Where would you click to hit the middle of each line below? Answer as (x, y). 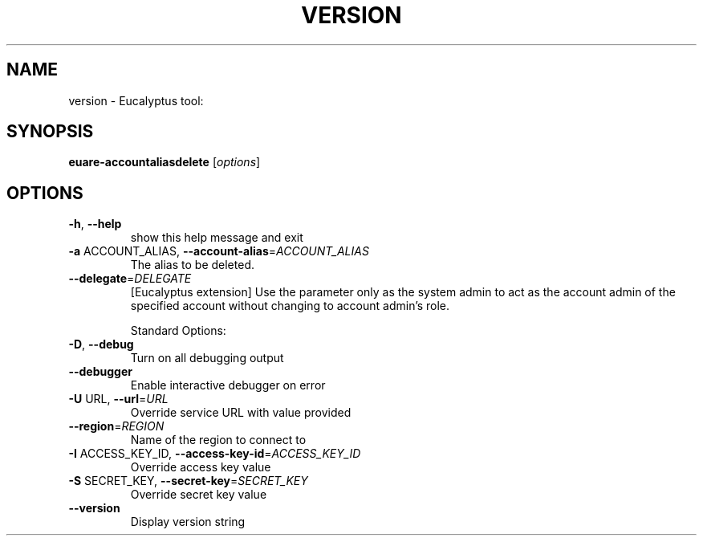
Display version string (188, 522)
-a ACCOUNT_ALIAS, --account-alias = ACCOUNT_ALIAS (219, 251)
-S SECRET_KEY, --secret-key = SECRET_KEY (188, 481)
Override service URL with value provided (241, 413)
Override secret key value (199, 495)
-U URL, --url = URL (118, 399)
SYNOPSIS (50, 132)
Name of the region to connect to (218, 440)
